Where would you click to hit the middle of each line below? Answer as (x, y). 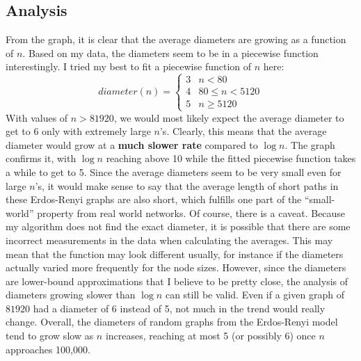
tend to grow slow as (50, 336)
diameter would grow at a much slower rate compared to (132, 144)
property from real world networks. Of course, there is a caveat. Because (191, 212)
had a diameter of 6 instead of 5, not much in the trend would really (179, 308)
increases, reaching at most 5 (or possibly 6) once (210, 336)
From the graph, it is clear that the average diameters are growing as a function (176, 39)
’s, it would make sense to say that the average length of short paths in (187, 185)
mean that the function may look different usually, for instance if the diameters (175, 254)
